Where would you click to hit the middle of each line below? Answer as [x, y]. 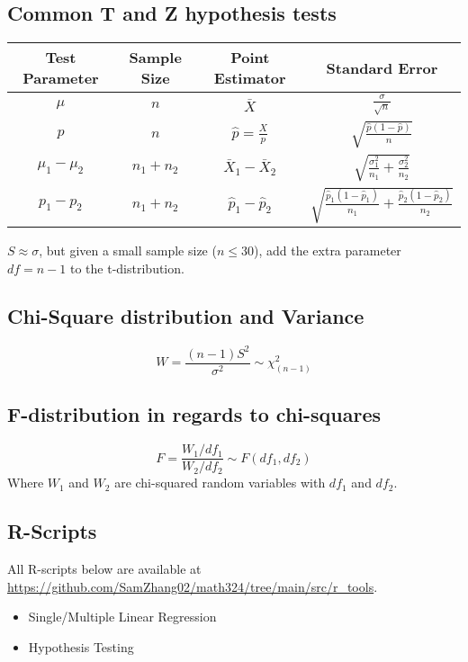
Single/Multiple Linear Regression [122, 617]
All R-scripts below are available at [104, 568]
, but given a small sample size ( [128, 250]
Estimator [250, 78]
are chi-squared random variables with [220, 483]
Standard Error [382, 67]
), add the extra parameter [327, 250]
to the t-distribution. [127, 268]
